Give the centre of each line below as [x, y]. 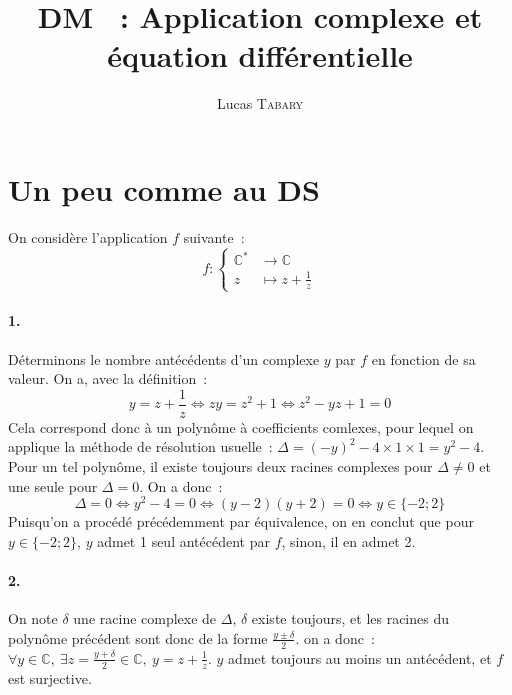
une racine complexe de [145, 618]
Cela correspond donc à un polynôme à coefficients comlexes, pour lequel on [241, 426]
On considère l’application [88, 236]
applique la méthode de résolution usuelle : [140, 446]
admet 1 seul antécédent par [183, 540]
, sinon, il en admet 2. [348, 540]
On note [33, 618]
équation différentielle [260, 55]
